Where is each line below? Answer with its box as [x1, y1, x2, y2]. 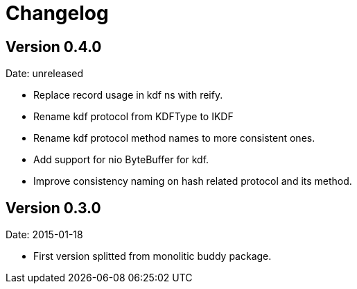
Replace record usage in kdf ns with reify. [33, 89, 223, 101]
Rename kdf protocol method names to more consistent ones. [33, 132, 315, 144]
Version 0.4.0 [6, 38, 102, 56]
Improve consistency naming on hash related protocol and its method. [33, 175, 352, 188]
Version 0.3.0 [6, 199, 101, 217]
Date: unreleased [6, 67, 83, 80]
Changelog [6, 1, 109, 25]
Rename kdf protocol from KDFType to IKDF [33, 110, 234, 123]
